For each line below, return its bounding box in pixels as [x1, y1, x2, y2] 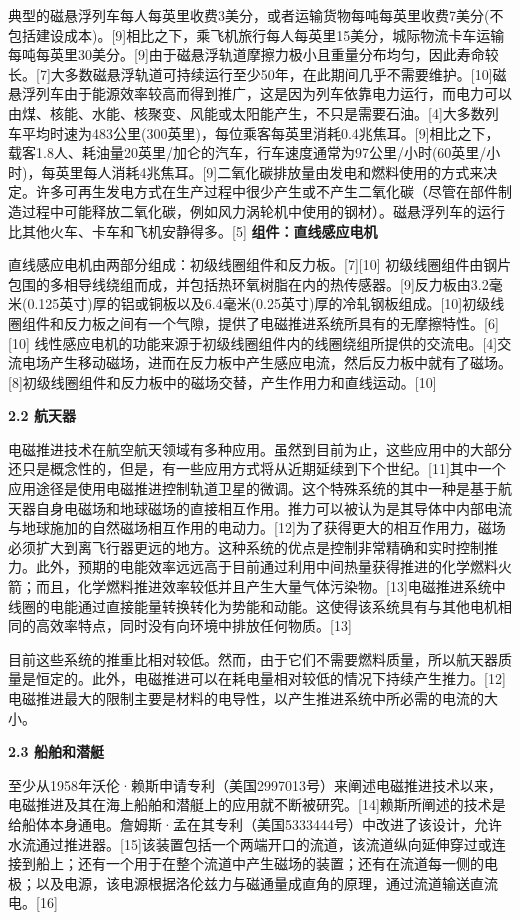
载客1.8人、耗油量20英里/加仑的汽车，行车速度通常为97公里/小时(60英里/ [8, 142, 487, 163]
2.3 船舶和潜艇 [8, 741, 104, 762]
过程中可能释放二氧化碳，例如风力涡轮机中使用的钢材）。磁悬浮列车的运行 [21, 200, 505, 221]
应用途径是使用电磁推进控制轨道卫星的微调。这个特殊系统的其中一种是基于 [8, 478, 498, 499]
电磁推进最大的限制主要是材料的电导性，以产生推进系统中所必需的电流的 [8, 688, 484, 708]
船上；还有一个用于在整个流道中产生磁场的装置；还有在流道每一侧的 [35, 853, 484, 874]
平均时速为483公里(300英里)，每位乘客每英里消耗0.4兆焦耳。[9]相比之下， [21, 122, 500, 143]
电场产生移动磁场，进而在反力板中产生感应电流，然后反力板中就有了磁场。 [21, 352, 512, 373]
